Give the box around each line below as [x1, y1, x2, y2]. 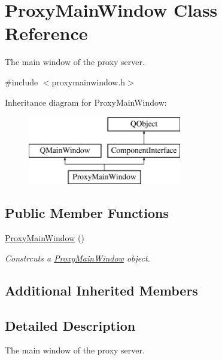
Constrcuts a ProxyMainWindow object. [5, 251, 150, 264]
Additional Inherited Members [5, 281, 198, 299]
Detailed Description [5, 316, 136, 334]
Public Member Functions [5, 204, 169, 222]
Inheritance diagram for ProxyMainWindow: [5, 96, 167, 108]
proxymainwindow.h [51, 75, 126, 88]
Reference [5, 21, 88, 45]
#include [5, 75, 38, 88]
